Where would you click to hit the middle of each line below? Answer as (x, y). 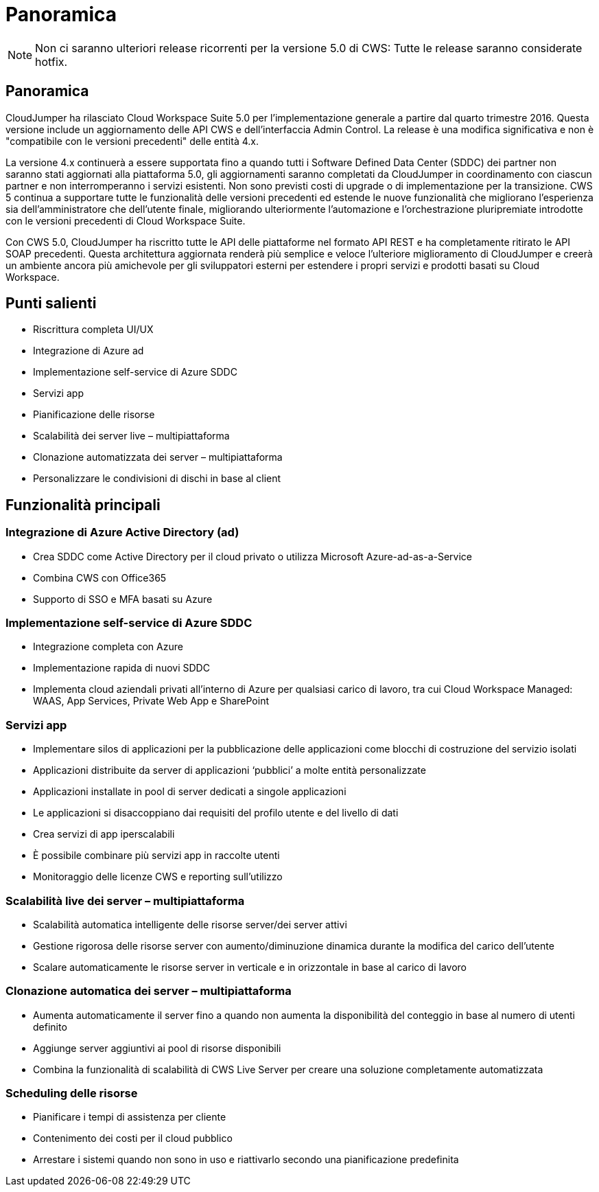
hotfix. (51, 61)
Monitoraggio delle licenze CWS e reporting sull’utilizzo (158, 877)
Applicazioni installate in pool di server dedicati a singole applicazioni (190, 792)
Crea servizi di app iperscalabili (104, 834)
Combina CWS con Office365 (100, 577)
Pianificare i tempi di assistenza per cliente (130, 1117)
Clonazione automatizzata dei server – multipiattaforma (158, 457)
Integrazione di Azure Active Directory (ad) (122, 532)
